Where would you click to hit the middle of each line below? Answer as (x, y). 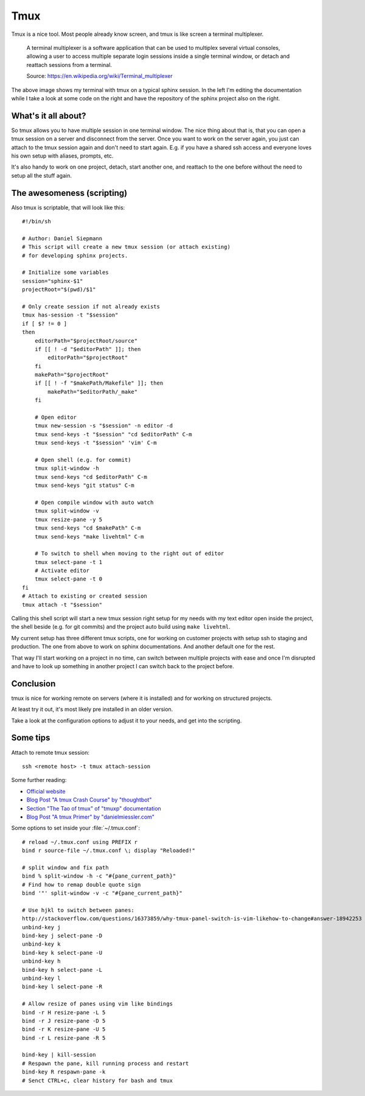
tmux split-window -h (67, 468)
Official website (46, 791)
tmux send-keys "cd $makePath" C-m (88, 528)
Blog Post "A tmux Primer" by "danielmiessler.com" (91, 817)
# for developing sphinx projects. (75, 255)
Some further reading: (39, 780)
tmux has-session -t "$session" (70, 315)
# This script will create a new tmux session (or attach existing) (126, 247)
